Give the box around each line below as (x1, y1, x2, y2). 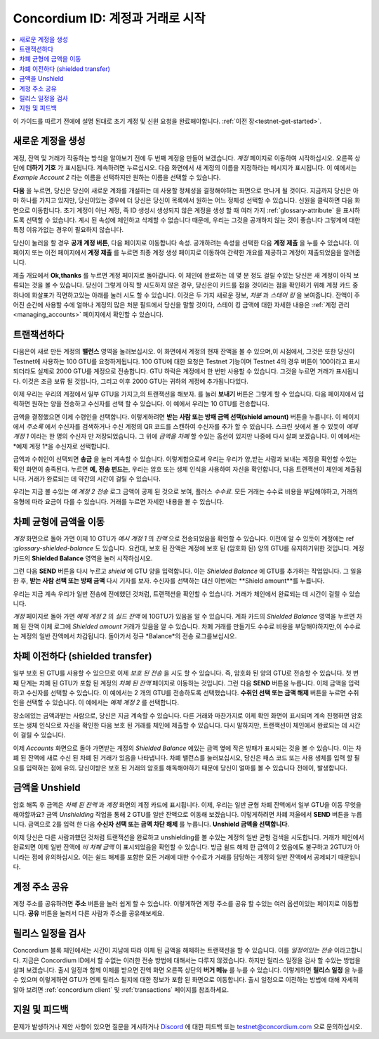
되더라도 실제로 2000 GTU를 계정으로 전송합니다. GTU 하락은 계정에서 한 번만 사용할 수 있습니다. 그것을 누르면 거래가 (13, 367, 335, 375)
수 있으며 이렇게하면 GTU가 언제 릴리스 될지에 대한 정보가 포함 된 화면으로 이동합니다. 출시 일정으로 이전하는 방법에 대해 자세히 (13, 976, 359, 984)
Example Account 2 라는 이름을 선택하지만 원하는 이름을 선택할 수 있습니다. (13, 173, 221, 182)
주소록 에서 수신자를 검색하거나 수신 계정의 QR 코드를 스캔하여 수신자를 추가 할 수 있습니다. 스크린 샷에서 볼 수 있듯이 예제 (25, 422, 358, 431)
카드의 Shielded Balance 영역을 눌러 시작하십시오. (13, 554, 153, 562)
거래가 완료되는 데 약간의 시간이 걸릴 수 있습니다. (27, 475, 161, 483)
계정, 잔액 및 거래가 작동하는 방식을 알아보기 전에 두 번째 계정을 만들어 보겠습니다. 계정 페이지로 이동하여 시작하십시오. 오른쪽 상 (13, 153, 361, 162)
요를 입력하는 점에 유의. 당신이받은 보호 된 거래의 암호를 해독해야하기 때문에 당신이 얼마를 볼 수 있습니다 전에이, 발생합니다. (13, 763, 347, 772)
